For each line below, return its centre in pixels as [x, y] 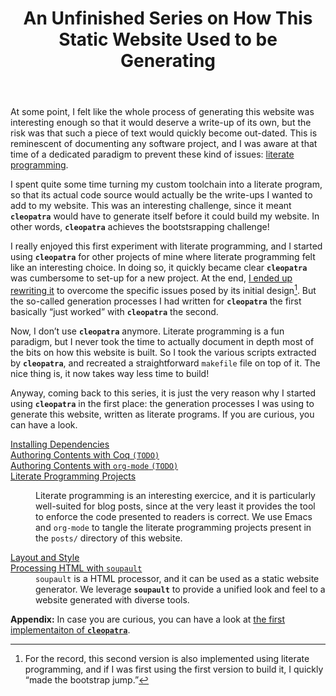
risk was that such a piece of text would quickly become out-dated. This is [164, 133]
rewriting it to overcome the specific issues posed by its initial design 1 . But [163, 289]
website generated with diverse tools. [112, 599]
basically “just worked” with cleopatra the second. [114, 311]
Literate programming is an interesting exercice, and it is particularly [175, 495]
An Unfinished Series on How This [168, 18]
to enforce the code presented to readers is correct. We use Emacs [174, 516]
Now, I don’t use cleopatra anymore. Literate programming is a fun [147, 331]
